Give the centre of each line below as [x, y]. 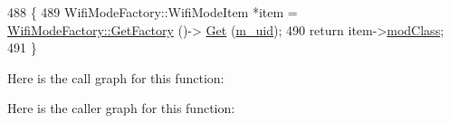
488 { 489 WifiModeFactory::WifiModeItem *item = [153, 12]
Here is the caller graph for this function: [121, 108]
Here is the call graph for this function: [116, 77]
